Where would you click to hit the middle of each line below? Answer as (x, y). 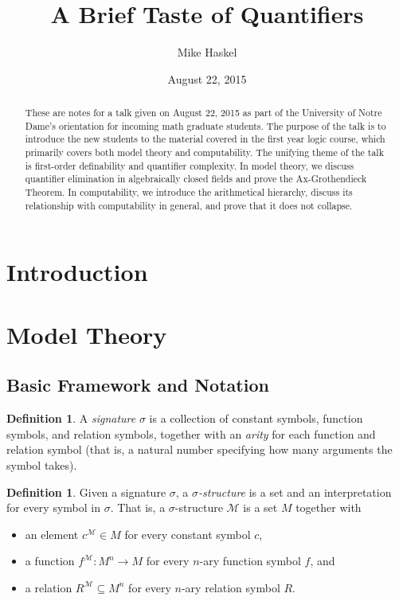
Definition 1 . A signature (71, 418)
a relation (49, 587)
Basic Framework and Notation (138, 385)
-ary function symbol (250, 561)
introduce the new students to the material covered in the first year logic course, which (205, 139)
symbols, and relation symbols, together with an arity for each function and (191, 433)
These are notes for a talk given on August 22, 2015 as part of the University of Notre (203, 113)
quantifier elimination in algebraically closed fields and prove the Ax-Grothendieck (196, 179)
